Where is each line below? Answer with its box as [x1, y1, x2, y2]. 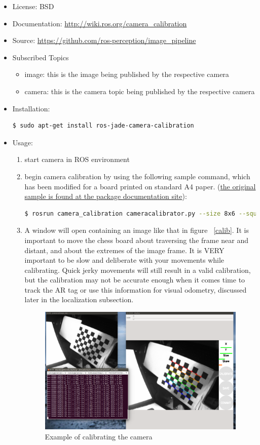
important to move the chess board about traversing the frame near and [24, 234, 249, 245]
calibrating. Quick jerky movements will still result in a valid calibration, [24, 264, 251, 275]
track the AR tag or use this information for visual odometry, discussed [24, 284, 247, 295]
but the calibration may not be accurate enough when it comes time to [24, 274, 245, 285]
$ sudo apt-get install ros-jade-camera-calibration [12, 122, 194, 130]
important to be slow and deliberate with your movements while [24, 255, 225, 265]
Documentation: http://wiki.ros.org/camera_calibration [12, 18, 187, 28]
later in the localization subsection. [24, 294, 134, 305]
